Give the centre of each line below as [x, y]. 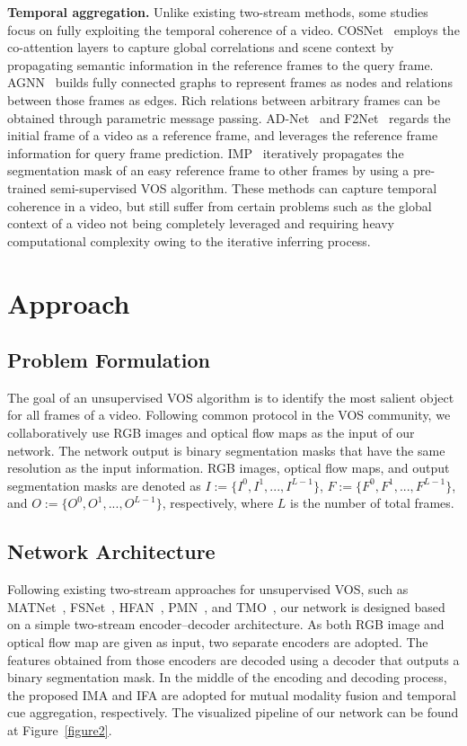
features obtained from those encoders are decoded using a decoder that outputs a [233, 659]
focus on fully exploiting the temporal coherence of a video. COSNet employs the [233, 29]
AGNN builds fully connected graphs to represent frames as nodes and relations [230, 82]
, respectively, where [218, 503]
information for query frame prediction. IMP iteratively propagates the [206, 152]
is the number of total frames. [372, 503]
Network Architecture [111, 551]
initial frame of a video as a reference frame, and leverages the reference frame [223, 135]
